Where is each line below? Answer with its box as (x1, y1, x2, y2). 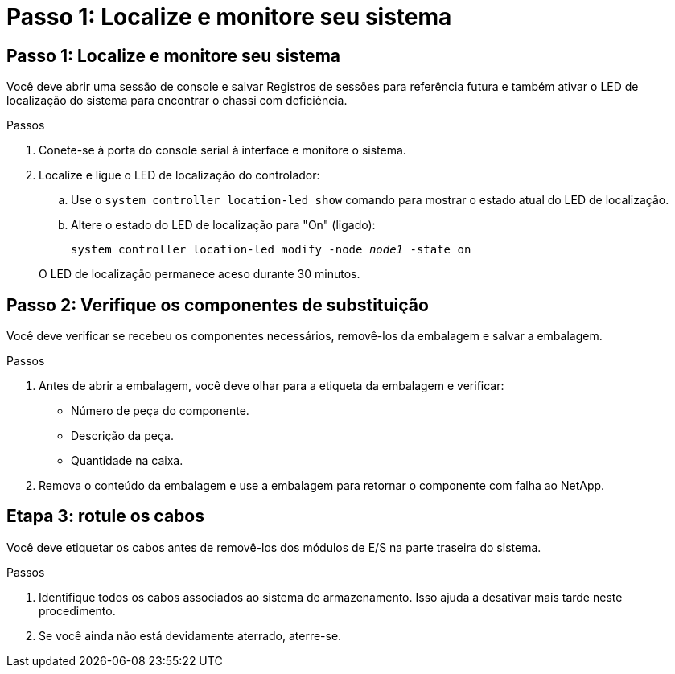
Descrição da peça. (71, 429, 174, 443)
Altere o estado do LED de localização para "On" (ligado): (71, 218, 376, 232)
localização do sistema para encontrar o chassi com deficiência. (6, 93, 348, 108)
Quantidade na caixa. (71, 454, 183, 468)
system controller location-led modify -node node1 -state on (71, 243, 471, 257)
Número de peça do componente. (71, 404, 249, 418)
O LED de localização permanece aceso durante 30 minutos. (39, 267, 360, 282)
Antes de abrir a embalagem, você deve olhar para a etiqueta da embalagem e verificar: (39, 379, 504, 393)
